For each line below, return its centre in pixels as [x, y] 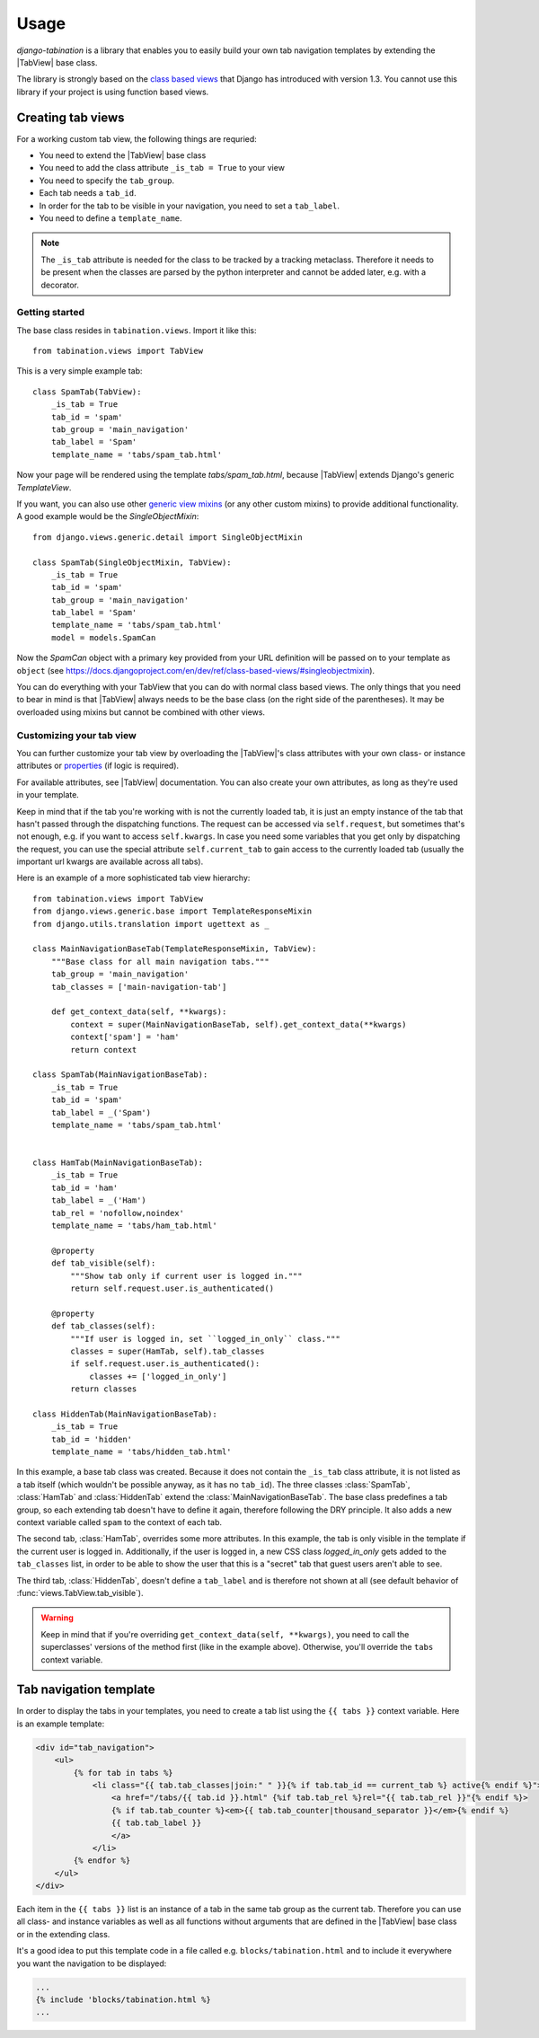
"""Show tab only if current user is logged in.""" [186, 1276]
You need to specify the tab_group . [107, 181]
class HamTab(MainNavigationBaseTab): [118, 1163]
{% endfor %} [102, 1861]
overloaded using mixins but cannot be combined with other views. [141, 712]
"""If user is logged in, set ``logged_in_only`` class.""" [205, 1339]
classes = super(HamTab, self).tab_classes [168, 1351]
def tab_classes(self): [103, 1326]
